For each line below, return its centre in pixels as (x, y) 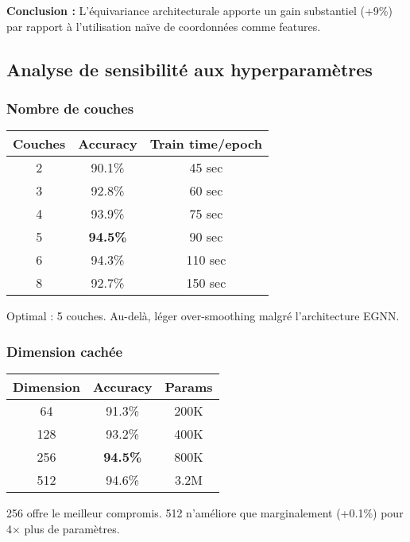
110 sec (206, 260)
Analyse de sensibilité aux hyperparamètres (190, 69)
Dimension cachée (65, 351)
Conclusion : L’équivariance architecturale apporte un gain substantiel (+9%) (199, 10)
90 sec (206, 237)
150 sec (206, 283)
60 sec (206, 191)
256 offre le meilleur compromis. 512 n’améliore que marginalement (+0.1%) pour (205, 513)
